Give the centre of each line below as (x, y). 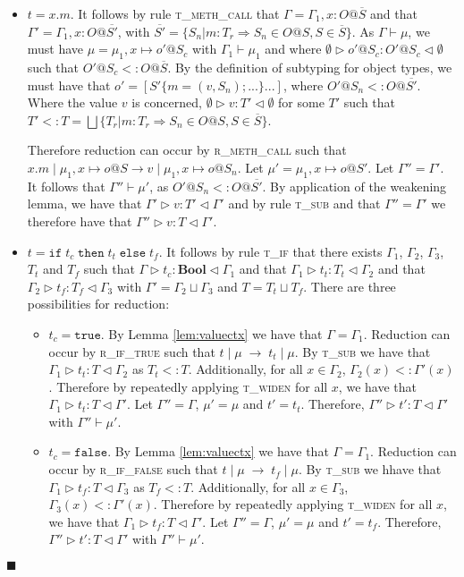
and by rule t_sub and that (304, 204)
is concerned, (167, 102)
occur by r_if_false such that (133, 469)
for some (301, 102)
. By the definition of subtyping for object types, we (310, 67)
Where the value (72, 102)
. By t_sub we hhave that (370, 469)
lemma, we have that (84, 204)
